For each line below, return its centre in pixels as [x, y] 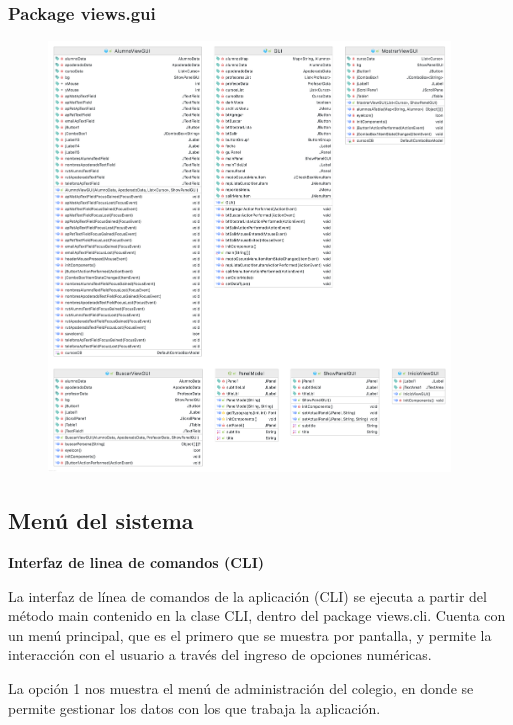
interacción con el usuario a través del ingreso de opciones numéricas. [220, 654]
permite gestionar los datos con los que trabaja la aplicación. [194, 707]
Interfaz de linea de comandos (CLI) [136, 562]
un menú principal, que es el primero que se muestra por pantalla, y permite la [250, 634]
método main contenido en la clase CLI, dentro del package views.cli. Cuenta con [257, 615]
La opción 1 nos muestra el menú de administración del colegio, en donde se [241, 687]
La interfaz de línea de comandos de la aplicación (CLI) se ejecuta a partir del [247, 595]
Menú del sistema [101, 520]
